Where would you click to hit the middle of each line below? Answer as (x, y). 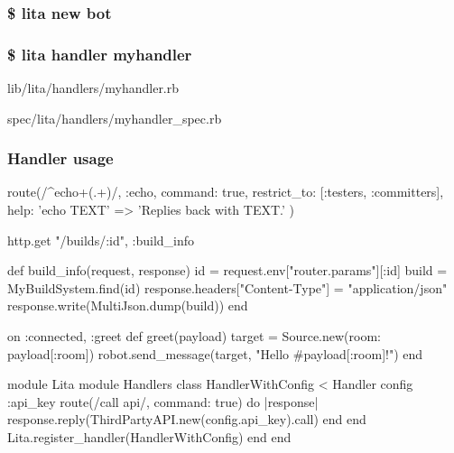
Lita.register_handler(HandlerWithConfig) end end (149, 437)
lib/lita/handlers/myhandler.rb (93, 88)
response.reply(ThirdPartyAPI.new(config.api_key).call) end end (187, 419)
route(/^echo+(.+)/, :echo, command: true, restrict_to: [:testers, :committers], (226, 192)
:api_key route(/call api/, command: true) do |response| (163, 401)
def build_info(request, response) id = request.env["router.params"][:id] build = (227, 270)
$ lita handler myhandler (100, 54)
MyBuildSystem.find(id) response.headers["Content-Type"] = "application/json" (227, 287)
